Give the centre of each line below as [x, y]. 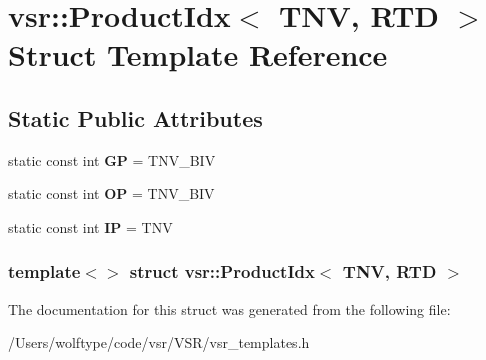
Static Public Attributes [135, 117]
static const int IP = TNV [90, 226]
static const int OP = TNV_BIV [111, 193]
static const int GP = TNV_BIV [112, 159]
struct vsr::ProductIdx [222, 271]
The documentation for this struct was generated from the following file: [229, 308]
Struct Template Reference [198, 54]
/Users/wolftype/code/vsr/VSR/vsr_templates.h [159, 342]
